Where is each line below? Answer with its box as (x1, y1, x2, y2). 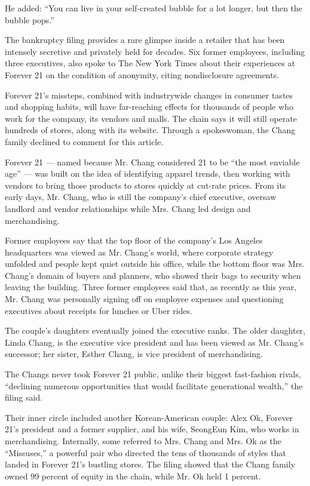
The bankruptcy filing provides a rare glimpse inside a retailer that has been (5, 33, 285, 46)
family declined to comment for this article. (5, 135, 164, 147)
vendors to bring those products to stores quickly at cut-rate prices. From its (5, 179, 286, 191)
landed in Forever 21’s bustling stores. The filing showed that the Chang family (5, 458, 296, 470)
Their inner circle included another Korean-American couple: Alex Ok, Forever (5, 411, 293, 423)
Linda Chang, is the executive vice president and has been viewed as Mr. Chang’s (5, 336, 304, 348)
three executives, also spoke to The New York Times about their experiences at (5, 57, 296, 69)
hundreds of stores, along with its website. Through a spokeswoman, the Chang (5, 124, 296, 136)
